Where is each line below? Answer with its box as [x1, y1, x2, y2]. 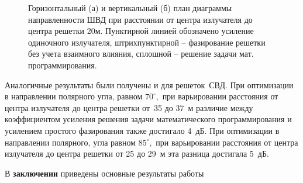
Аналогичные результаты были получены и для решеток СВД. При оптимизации [5, 78, 294, 91]
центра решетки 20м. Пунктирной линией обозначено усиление [28, 25, 254, 37]
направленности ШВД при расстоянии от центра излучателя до [28, 13, 253, 25]
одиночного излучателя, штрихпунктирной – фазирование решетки [28, 36, 266, 48]
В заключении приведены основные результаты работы [5, 167, 204, 179]
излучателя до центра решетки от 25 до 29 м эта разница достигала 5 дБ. [5, 147, 269, 160]
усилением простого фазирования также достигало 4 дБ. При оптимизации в [5, 124, 280, 136]
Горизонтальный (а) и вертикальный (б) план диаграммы [28, 2, 232, 13]
